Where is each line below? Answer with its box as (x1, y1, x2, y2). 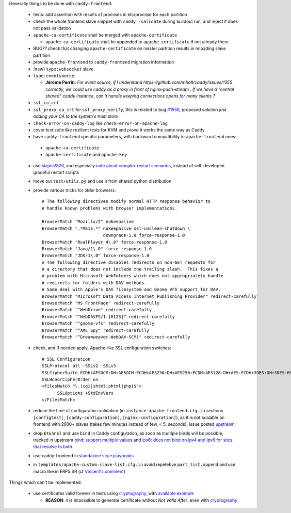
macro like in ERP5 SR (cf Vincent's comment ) (33, 468, 126, 474)
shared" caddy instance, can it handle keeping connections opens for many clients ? (45, 93, 215, 99)
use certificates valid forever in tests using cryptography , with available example (33, 490, 194, 497)
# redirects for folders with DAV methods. (42, 280, 147, 286)
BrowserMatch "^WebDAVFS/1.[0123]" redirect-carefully (42, 314, 175, 320)
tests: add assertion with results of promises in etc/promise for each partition (33, 12, 188, 17)
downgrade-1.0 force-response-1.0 (103, 233, 185, 238)
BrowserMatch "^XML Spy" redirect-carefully (42, 327, 150, 333)
